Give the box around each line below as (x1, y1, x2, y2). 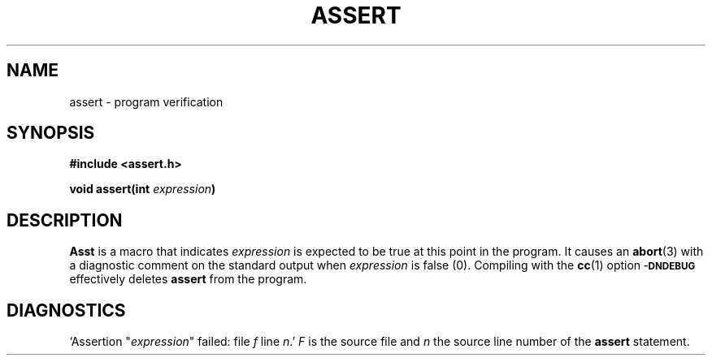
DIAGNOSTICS (7, 300, 126, 321)
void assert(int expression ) (69, 182, 216, 196)
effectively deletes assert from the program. (69, 272, 307, 287)
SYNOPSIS (7, 123, 95, 144)
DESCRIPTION (7, 209, 123, 231)
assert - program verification (69, 94, 224, 109)
